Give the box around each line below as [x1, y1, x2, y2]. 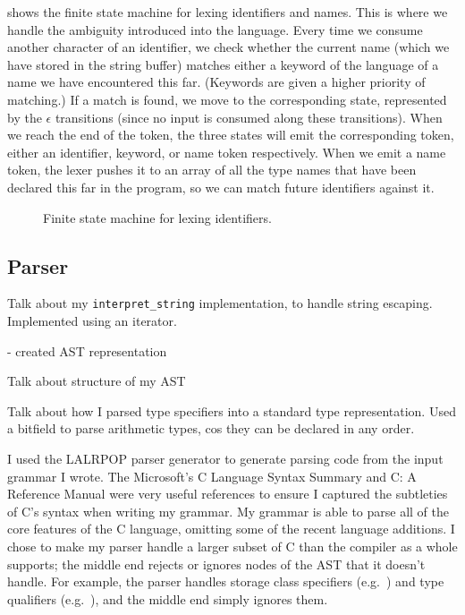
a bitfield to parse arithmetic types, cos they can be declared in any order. [7, 419, 415, 438]
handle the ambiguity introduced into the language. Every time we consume [7, 20, 423, 38]
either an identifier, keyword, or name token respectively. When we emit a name [7, 142, 446, 161]
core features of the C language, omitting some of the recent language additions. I [7, 519, 455, 538]
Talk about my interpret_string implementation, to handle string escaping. [7, 294, 433, 312]
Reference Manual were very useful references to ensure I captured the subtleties [7, 484, 448, 503]
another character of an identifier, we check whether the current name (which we [7, 38, 450, 56]
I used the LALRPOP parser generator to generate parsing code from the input [7, 448, 444, 467]
